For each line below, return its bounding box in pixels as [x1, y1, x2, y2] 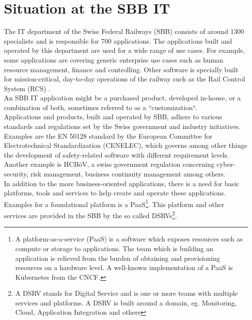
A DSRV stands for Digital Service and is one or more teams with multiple [15, 288, 238, 298]
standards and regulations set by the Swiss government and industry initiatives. [4, 121, 241, 131]
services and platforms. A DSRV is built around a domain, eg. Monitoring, [15, 297, 237, 307]
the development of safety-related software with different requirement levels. [4, 149, 229, 160]
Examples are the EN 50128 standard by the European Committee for [4, 130, 213, 141]
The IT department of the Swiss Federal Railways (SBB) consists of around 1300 [4, 26, 244, 36]
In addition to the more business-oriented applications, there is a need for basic [4, 178, 239, 188]
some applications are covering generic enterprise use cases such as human [4, 54, 223, 64]
